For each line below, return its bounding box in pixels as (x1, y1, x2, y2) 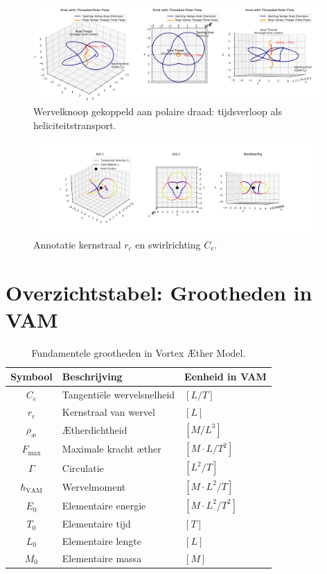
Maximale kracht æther (62, 441, 161, 456)
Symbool (10, 369, 53, 384)
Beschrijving (62, 369, 123, 384)
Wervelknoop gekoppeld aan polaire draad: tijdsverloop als (33, 103, 282, 118)
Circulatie (62, 460, 104, 475)
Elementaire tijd (62, 516, 131, 531)
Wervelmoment (62, 479, 126, 493)
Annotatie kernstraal (33, 237, 121, 251)
